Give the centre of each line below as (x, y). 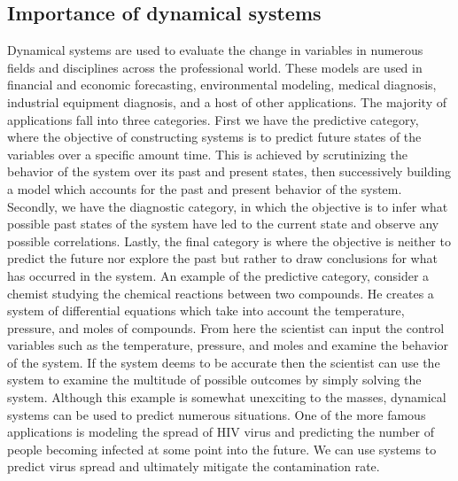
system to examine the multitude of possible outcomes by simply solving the (214, 380)
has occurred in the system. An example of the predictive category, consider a (218, 275)
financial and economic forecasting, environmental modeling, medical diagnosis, (222, 85)
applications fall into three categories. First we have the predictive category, (213, 119)
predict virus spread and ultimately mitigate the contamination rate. (194, 466)
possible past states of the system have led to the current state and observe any (223, 224)
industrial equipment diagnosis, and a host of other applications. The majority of (227, 101)
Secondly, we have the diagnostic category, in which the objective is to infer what (228, 206)
